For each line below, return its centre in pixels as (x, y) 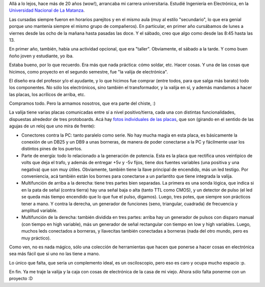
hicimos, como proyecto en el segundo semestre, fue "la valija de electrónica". (89, 72)
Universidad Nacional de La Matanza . (47, 10)
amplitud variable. (40, 210)
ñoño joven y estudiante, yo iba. (41, 56)
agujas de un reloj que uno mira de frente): (52, 126)
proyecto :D (21, 279)
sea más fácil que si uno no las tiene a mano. (54, 254)
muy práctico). (36, 238)
